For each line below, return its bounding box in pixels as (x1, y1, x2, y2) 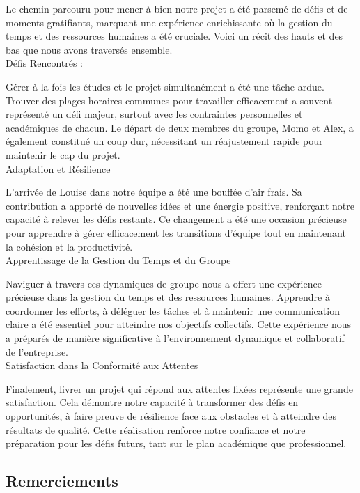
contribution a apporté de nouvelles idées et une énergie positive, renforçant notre (6, 198, 354, 212)
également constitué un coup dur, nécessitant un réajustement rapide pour (6, 134, 323, 148)
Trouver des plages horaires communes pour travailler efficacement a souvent (6, 93, 333, 107)
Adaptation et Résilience (6, 161, 111, 175)
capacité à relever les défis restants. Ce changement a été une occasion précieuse (6, 212, 347, 226)
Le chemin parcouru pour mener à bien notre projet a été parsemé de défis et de (6, 1, 348, 15)
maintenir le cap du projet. (6, 147, 120, 162)
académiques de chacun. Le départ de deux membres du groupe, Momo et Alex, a (6, 120, 354, 134)
